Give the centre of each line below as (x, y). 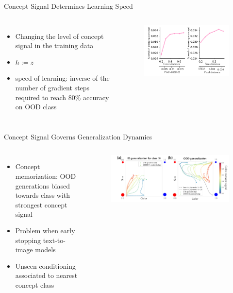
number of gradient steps (52, 87)
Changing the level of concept (59, 36)
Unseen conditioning (45, 266)
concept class (35, 284)
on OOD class (36, 107)
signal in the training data (54, 45)
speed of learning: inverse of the (62, 78)
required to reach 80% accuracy (62, 97)
